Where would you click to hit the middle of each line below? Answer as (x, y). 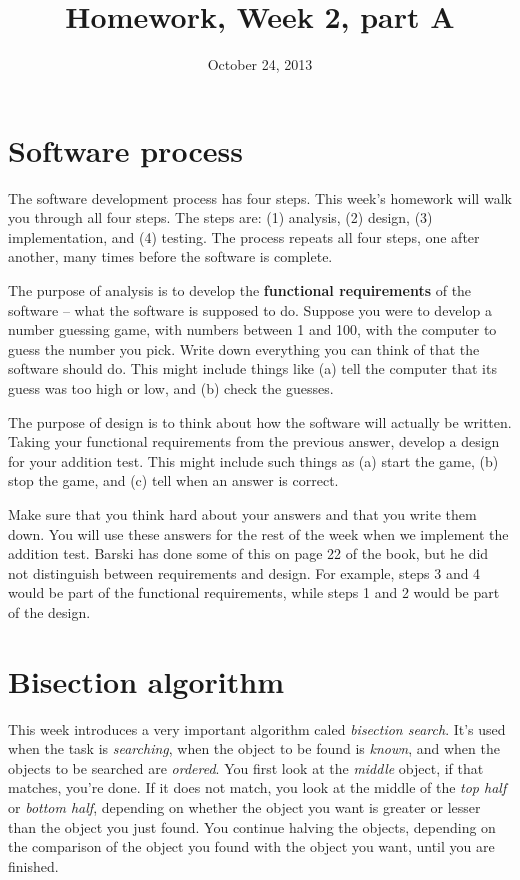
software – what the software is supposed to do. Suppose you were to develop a (250, 309)
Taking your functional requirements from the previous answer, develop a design (254, 441)
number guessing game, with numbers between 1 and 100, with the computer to (252, 329)
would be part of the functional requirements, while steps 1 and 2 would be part (254, 592)
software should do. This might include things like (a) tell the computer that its (252, 368)
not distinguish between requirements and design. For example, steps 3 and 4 (244, 572)
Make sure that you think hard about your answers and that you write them (242, 513)
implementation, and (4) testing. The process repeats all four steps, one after (244, 236)
